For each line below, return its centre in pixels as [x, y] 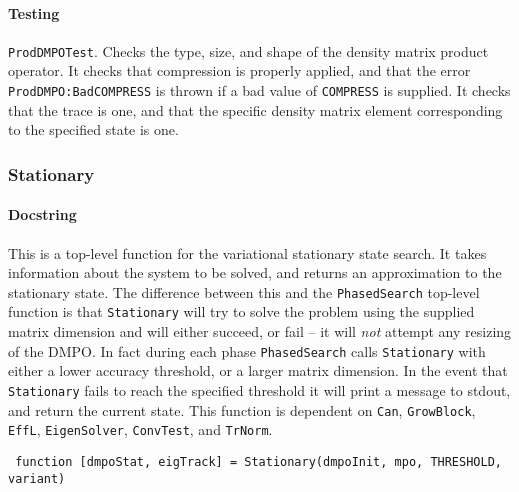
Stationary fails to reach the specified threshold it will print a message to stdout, [259, 389]
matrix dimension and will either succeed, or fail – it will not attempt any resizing [260, 331]
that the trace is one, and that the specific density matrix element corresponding [255, 109]
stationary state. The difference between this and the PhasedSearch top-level [244, 291]
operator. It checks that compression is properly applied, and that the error [239, 70]
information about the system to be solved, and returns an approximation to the [255, 272]
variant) [37, 478]
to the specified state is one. [93, 129]
